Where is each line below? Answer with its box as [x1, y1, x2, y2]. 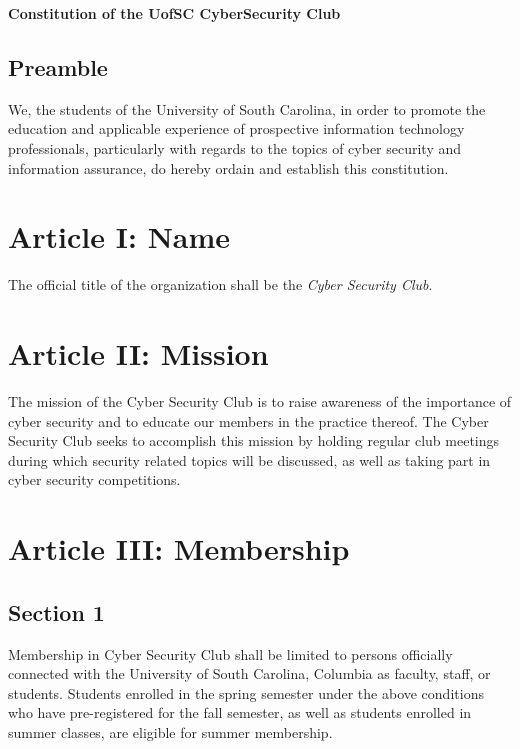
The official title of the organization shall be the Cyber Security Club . [8, 274, 433, 295]
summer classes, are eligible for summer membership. [8, 721, 333, 742]
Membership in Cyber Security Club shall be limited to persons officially [8, 643, 453, 664]
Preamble [8, 51, 108, 82]
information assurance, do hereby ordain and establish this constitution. [8, 157, 449, 178]
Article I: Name [8, 216, 231, 257]
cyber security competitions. [8, 469, 181, 490]
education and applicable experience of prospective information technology [8, 118, 465, 139]
